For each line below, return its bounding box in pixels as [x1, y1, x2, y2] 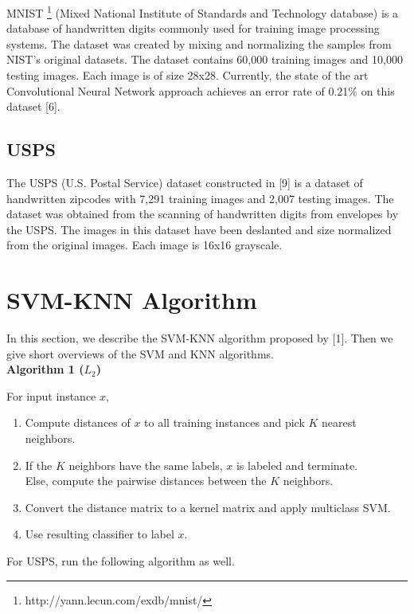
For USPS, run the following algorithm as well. [6, 553, 235, 569]
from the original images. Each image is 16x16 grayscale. [6, 237, 283, 253]
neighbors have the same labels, [68, 456, 223, 473]
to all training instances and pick [144, 414, 305, 431]
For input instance [6, 387, 96, 404]
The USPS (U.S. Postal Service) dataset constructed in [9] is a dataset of [6, 174, 363, 191]
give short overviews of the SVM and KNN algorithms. [6, 345, 274, 362]
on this [361, 82, 395, 99]
